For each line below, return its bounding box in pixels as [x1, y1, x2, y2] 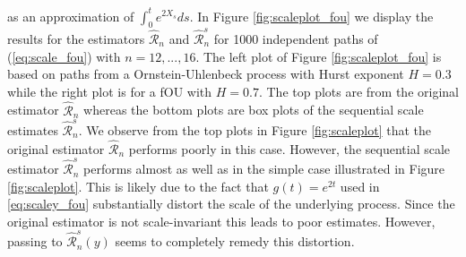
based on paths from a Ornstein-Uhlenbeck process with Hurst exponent [7, 64, 404, 83]
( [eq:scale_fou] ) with [7, 47, 121, 65]
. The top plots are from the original [258, 81, 459, 100]
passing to [7, 232, 63, 251]
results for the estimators [7, 30, 145, 48]
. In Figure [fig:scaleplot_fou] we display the [189, 6, 434, 25]
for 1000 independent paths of [213, 30, 378, 48]
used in [340, 176, 380, 195]
